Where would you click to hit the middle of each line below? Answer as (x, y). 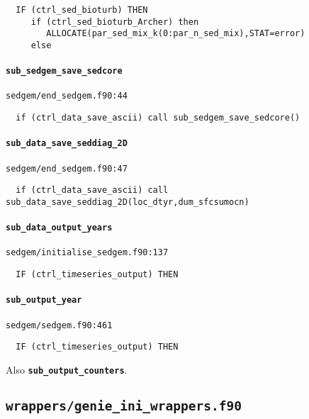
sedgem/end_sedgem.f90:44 (67, 96)
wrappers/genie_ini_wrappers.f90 (124, 406)
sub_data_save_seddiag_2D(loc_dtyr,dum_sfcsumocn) (128, 202)
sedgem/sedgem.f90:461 (59, 325)
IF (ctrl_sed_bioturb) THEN (82, 10)
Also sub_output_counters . (67, 369)
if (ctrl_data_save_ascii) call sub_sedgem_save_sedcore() (158, 118)
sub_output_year (44, 300)
